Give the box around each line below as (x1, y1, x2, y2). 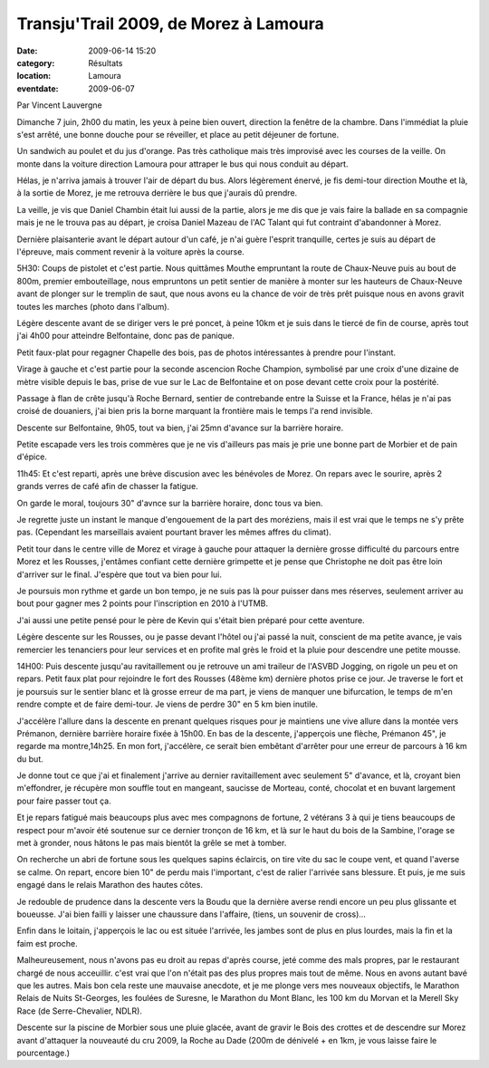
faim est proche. (16, 938, 78, 948)
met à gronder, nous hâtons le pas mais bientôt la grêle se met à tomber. (16, 838, 287, 849)
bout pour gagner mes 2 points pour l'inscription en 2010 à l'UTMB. (16, 598, 269, 609)
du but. (16, 753, 44, 765)
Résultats (88, 57, 123, 68)
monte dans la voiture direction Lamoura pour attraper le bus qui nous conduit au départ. (16, 159, 349, 169)
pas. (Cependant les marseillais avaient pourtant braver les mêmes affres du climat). (16, 526, 332, 538)
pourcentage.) (16, 1047, 71, 1058)
